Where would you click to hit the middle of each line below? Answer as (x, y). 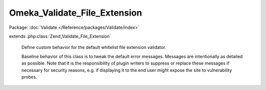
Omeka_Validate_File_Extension (76, 13)
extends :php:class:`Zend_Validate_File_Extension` (60, 36)
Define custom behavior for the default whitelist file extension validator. (94, 47)
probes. (29, 77)
